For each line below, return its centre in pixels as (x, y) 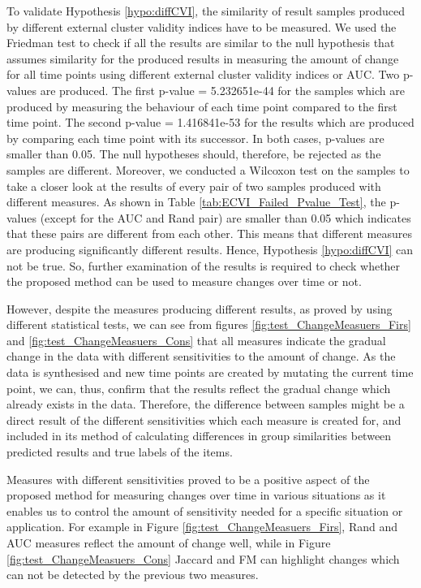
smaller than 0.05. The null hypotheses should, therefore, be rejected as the (194, 154)
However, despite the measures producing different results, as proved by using (200, 308)
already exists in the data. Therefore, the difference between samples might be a (206, 404)
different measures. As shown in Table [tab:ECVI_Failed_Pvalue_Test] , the (196, 202)
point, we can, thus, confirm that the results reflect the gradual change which (199, 388)
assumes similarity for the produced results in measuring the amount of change (203, 58)
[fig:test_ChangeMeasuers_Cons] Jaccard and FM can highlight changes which (203, 558)
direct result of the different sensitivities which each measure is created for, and (204, 419)
